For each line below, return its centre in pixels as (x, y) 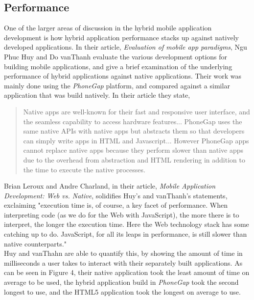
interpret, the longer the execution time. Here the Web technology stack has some (127, 224)
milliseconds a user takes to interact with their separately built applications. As (123, 262)
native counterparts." (35, 243)
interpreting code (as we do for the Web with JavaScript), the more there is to (122, 214)
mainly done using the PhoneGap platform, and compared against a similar (117, 85)
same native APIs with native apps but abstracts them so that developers (134, 131)
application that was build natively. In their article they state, (97, 95)
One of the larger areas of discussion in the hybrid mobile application (108, 28)
